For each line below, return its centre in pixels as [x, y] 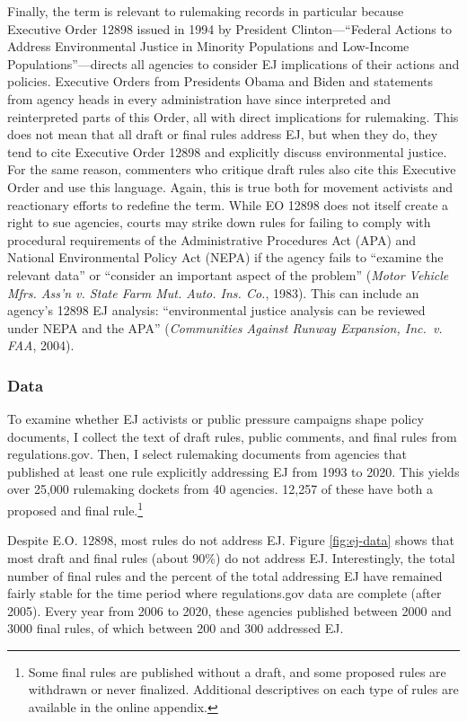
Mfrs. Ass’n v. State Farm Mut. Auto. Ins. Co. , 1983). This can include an [213, 292]
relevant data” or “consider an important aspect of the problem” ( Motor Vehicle [228, 274]
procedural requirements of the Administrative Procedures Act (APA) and [212, 239]
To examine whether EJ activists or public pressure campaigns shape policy [216, 419]
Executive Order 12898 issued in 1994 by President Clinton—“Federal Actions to [229, 28]
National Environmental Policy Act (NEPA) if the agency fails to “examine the [225, 257]
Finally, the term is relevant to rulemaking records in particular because [206, 11]
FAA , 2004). [41, 345]
